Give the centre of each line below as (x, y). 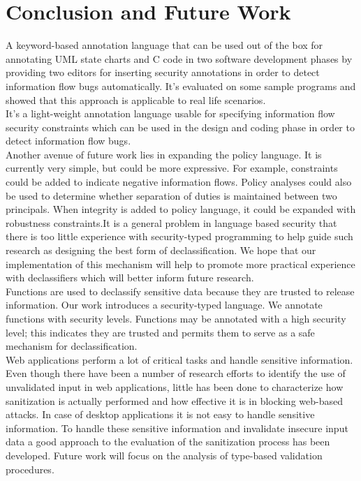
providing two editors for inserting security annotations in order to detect (163, 72)
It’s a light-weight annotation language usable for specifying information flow (170, 113)
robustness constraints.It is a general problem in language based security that (171, 222)
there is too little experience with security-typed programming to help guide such (179, 236)
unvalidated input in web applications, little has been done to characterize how (175, 386)
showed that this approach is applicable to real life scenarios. (136, 99)
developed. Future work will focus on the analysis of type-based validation (164, 455)
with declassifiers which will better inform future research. (130, 277)
